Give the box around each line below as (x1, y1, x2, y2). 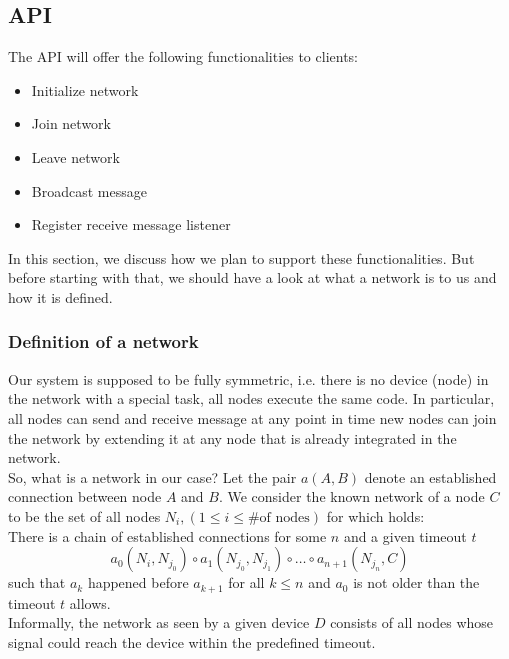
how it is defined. (8, 286, 113, 307)
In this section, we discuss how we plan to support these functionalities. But (8, 247, 475, 268)
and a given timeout (343, 525, 467, 546)
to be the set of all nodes (8, 505, 161, 526)
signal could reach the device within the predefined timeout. (8, 631, 376, 652)
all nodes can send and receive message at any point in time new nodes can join (8, 407, 497, 428)
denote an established (364, 466, 497, 487)
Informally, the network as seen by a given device (8, 612, 310, 633)
